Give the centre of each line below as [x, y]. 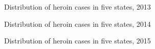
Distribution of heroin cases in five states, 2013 [77, 7]
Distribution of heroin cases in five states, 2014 [77, 23]
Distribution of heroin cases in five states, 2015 [77, 41]
